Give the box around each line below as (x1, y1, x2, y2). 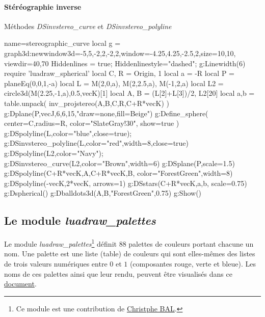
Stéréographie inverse (4, 1, 82, 12)
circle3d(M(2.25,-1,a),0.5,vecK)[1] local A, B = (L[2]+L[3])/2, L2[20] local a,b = (4, 88, 255, 98)
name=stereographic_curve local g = (4, 38, 121, 48)
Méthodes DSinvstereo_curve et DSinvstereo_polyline (4, 20, 172, 31)
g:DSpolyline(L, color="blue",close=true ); (4, 127, 132, 138)
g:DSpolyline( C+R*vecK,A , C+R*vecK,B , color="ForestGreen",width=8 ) (4, 168, 233, 178)
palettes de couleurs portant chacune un (128, 238, 254, 249)
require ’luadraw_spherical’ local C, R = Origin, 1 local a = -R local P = (4, 68, 234, 78)
